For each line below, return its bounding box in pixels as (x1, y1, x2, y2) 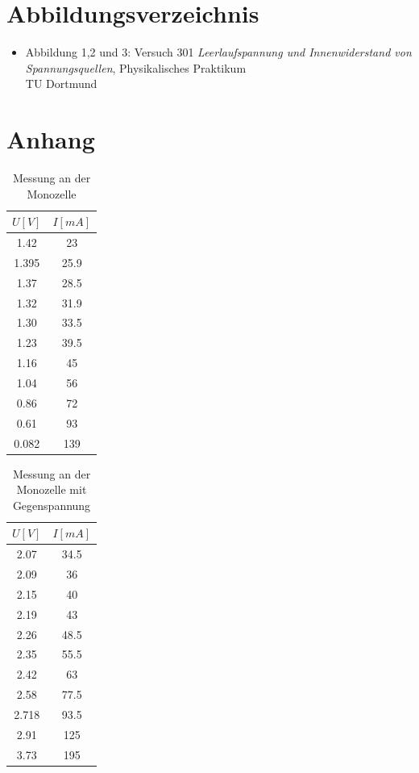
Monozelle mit (16, 481, 87, 498)
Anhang (6, 123, 95, 156)
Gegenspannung (12, 496, 91, 513)
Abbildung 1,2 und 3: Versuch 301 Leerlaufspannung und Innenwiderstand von (25, 44, 412, 61)
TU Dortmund (25, 75, 97, 92)
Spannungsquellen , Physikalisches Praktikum (25, 59, 247, 76)
